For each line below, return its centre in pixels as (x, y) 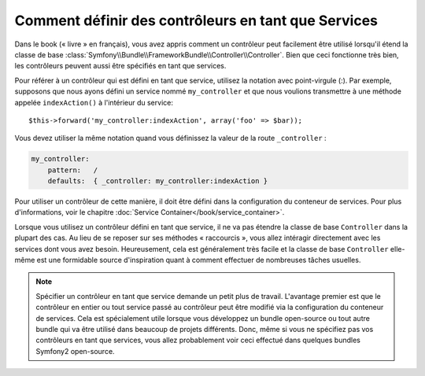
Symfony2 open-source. (75, 351)
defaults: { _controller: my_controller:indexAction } (158, 181)
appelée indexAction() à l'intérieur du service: (94, 102)
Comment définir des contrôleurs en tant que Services (196, 20)
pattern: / (73, 170)
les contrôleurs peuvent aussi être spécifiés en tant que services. (120, 66)
